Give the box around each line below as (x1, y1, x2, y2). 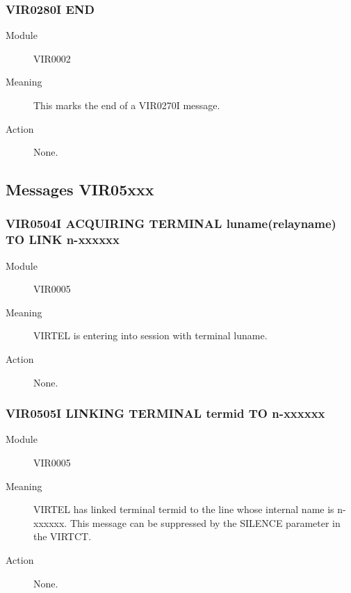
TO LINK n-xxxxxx (6, 231, 120, 248)
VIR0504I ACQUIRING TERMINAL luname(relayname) (6, 215, 336, 232)
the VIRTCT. (33, 529, 92, 544)
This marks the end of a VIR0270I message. (33, 98, 220, 112)
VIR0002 (33, 51, 71, 65)
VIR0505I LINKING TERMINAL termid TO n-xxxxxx (6, 405, 325, 422)
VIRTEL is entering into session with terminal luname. (33, 328, 268, 343)
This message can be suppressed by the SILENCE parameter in (70, 515, 341, 530)
